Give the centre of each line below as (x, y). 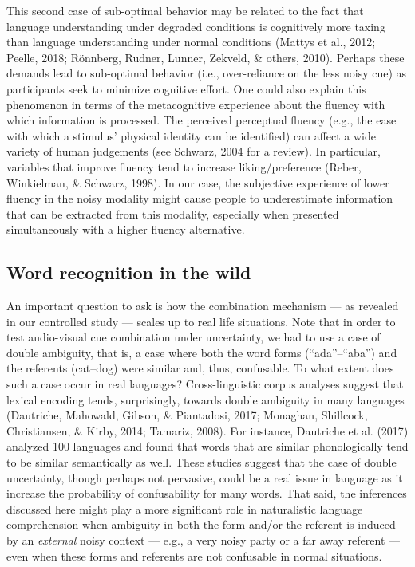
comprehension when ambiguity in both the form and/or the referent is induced (201, 524)
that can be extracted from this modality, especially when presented (173, 213)
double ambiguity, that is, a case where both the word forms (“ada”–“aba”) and (202, 352)
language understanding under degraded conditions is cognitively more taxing (196, 26)
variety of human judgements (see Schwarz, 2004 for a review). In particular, (194, 151)
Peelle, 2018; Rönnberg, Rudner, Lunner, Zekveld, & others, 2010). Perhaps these (206, 57)
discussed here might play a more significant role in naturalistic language (185, 508)
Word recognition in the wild (129, 272)
